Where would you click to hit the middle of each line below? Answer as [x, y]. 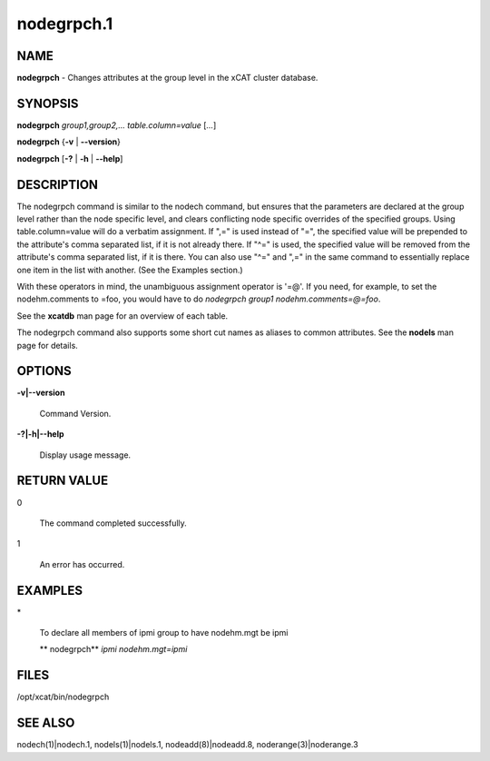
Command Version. [75, 413]
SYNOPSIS [48, 103]
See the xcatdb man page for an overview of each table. [122, 316]
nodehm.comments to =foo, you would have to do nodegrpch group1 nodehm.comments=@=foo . [199, 299]
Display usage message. [85, 455]
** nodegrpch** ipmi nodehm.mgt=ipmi [113, 649]
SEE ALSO [46, 723]
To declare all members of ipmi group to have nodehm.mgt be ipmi [164, 633]
